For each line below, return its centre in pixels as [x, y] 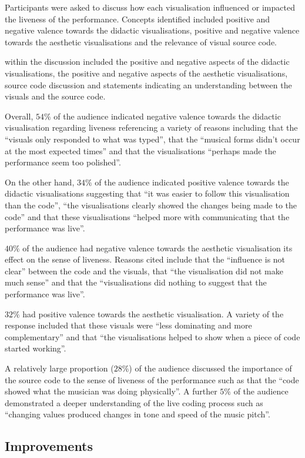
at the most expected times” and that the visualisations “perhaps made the [140, 150]
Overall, [19, 116]
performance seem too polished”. [63, 162]
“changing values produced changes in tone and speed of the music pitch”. [138, 414]
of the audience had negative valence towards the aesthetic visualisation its [157, 248]
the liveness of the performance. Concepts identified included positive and [138, 19]
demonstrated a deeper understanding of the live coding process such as [134, 402]
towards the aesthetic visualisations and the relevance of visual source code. [141, 42]
